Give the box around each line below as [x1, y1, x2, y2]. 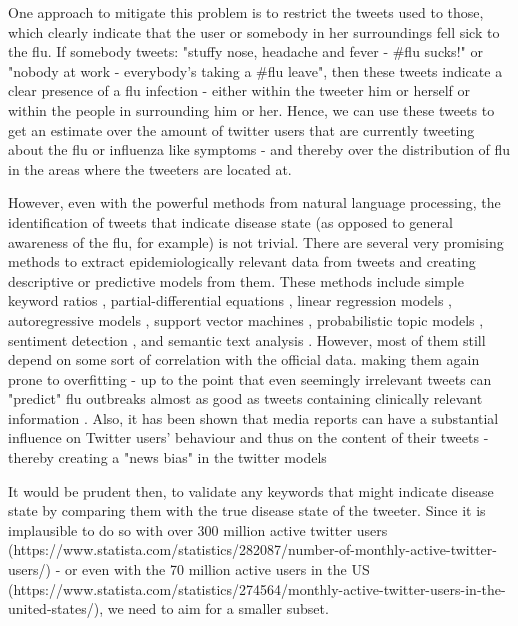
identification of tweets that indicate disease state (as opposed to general [8, 211, 453, 232]
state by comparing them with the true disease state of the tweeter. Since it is [8, 500, 486, 521]
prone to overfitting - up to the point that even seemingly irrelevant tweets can [8, 368, 492, 389]
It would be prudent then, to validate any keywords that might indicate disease [8, 480, 494, 501]
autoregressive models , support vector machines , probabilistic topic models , [8, 309, 484, 330]
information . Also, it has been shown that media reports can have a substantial [8, 407, 499, 428]
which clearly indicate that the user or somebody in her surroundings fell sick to [8, 21, 500, 42]
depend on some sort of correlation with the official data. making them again [8, 349, 480, 370]
